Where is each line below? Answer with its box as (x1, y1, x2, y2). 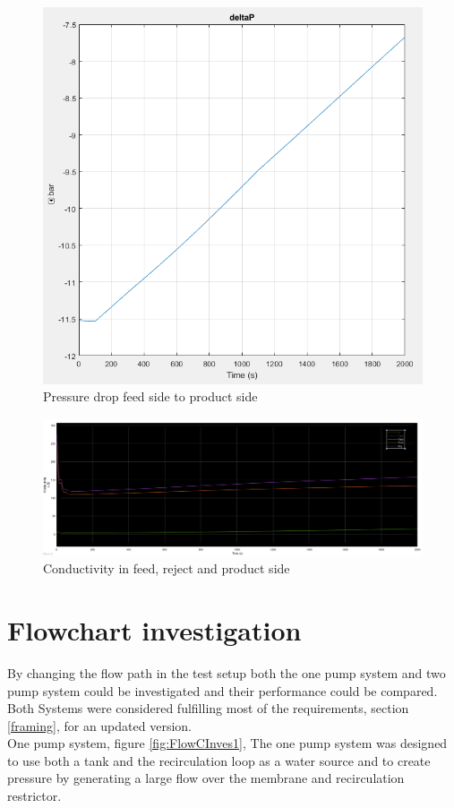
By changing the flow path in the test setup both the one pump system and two (7, 663, 446, 682)
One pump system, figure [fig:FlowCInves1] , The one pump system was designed (7, 734, 448, 752)
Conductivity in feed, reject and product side (43, 559, 290, 578)
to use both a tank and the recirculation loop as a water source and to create (7, 751, 431, 769)
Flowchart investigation (7, 611, 302, 648)
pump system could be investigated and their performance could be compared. (7, 681, 438, 700)
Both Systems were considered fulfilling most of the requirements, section (7, 699, 409, 718)
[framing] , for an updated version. (7, 716, 192, 735)
